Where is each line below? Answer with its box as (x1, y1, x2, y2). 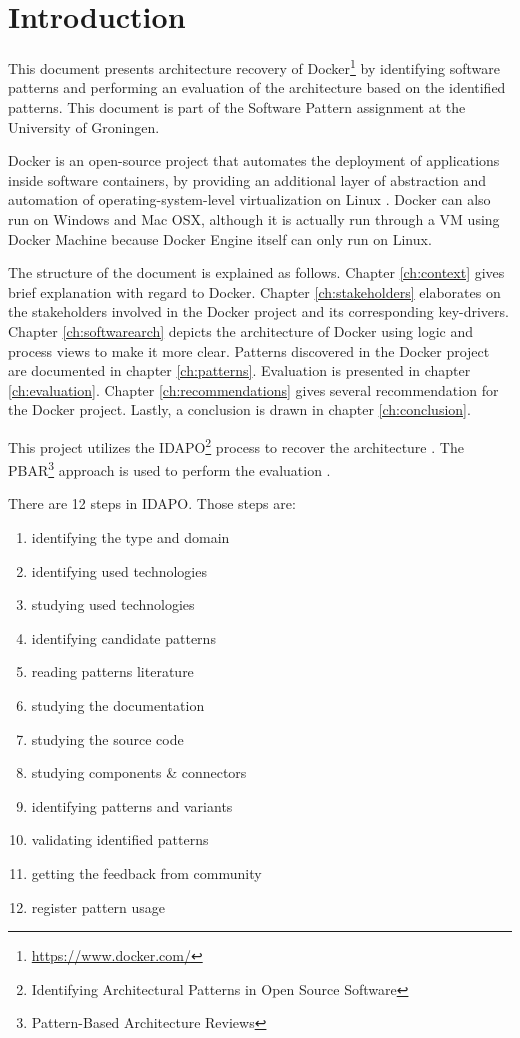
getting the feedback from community (31, 862, 262, 883)
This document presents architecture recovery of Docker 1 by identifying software (8, 55, 500, 78)
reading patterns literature (31, 661, 194, 682)
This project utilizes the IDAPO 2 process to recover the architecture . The (8, 433, 464, 457)
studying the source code (31, 728, 184, 749)
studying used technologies (31, 594, 195, 615)
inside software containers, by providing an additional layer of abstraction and (8, 169, 487, 190)
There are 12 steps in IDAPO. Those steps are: (8, 493, 296, 514)
